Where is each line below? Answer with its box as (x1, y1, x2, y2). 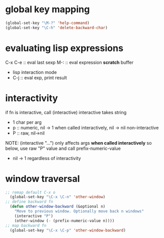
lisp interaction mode (12, 69, 57, 75)
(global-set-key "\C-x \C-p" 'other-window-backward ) (10, 228, 126, 233)
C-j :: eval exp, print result (12, 74, 67, 81)
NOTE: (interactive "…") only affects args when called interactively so (5, 140, 152, 146)
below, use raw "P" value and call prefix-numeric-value (5, 145, 121, 151)
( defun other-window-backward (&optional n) (10, 204, 106, 209)
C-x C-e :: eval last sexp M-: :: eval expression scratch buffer (5, 59, 134, 65)
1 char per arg (12, 119, 42, 125)
